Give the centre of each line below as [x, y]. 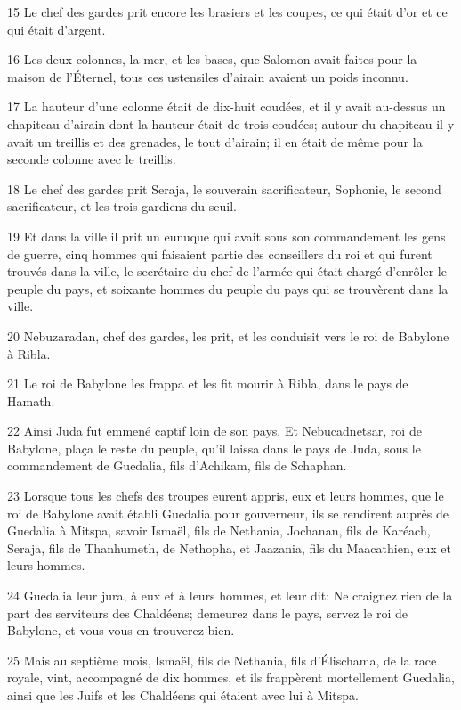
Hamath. [31, 400]
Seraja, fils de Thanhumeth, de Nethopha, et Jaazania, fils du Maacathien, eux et [229, 547]
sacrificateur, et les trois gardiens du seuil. [122, 206]
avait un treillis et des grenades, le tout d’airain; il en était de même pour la [215, 141]
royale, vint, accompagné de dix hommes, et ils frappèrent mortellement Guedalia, [231, 677]
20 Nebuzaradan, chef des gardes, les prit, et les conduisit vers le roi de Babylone [228, 335]
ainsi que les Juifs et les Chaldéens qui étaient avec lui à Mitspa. [183, 695]
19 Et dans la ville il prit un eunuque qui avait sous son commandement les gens [226, 236]
